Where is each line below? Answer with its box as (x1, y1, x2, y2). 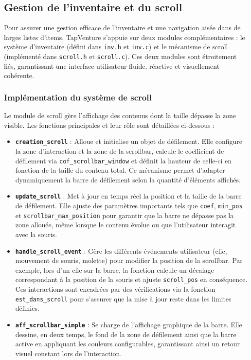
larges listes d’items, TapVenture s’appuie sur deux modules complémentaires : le (4, 32, 245, 42)
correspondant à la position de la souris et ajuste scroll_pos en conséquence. (15, 274, 248, 284)
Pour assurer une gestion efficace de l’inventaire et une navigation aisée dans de (4, 22, 241, 33)
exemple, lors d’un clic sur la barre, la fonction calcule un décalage (15, 264, 214, 275)
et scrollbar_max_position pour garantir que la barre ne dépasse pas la (15, 210, 234, 220)
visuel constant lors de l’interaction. (15, 348, 122, 358)
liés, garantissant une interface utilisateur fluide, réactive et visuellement (4, 60, 220, 71)
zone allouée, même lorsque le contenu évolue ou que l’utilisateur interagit (15, 220, 236, 230)
